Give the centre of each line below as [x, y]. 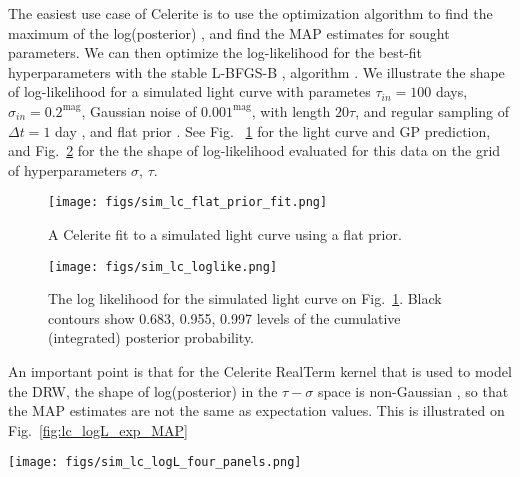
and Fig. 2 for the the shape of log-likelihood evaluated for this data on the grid [254, 150]
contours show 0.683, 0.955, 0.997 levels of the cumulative [224, 317]
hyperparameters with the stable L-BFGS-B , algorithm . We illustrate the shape [256, 71]
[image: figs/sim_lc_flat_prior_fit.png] [188, 202]
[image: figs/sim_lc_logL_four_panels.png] [155, 462]
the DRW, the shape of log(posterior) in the [143, 390]
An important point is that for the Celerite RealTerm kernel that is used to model [260, 371]
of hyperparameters [67, 169]
